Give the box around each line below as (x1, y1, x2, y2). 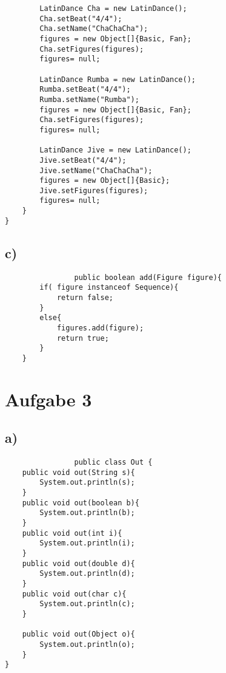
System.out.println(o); (39, 640, 135, 649)
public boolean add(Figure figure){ (74, 273, 222, 282)
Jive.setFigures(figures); (39, 186, 148, 195)
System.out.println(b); (39, 508, 135, 518)
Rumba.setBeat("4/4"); (39, 85, 131, 94)
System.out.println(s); (39, 478, 135, 487)
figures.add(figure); (56, 323, 144, 332)
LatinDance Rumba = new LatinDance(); (39, 75, 196, 84)
